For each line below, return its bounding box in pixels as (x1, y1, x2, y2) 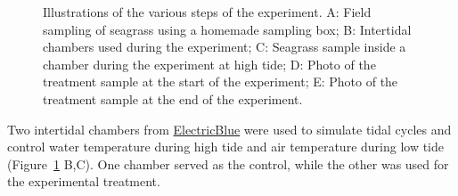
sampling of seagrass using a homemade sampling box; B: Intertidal (43, 20, 412, 38)
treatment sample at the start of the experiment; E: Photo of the (43, 72, 398, 91)
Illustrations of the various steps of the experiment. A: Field (43, 3, 372, 20)
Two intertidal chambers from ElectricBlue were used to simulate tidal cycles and (7, 119, 452, 138)
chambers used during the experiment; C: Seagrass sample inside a (43, 37, 406, 56)
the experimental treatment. (7, 172, 160, 191)
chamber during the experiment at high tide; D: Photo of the (43, 54, 376, 73)
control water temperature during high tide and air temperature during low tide (7, 137, 445, 156)
